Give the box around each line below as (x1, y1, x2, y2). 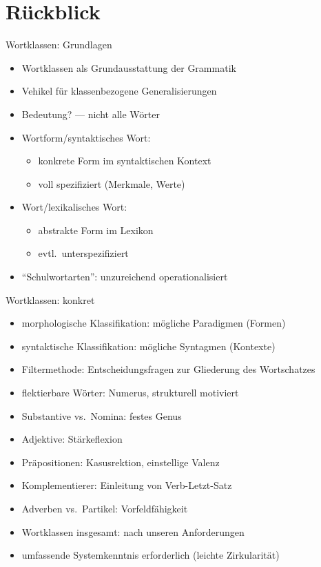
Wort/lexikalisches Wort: (21, 200, 127, 214)
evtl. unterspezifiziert (38, 246, 129, 260)
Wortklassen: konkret (6, 292, 95, 307)
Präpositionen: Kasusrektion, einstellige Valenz (21, 454, 220, 469)
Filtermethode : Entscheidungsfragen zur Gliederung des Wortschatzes (21, 362, 315, 376)
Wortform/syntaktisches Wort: (21, 130, 151, 144)
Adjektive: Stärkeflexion (21, 432, 123, 446)
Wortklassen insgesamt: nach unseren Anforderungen (21, 524, 245, 539)
